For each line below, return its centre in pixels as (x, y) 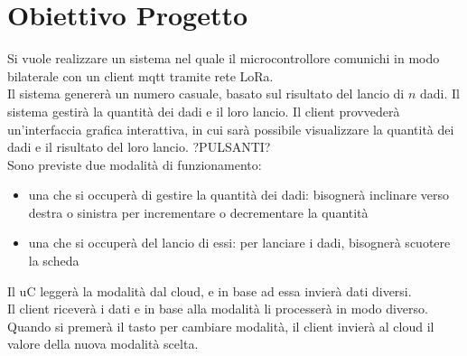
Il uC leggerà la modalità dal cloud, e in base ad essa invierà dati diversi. (210, 290)
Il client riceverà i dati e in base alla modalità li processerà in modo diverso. (218, 309)
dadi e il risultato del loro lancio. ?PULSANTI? (139, 147)
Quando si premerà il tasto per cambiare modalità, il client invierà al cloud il (221, 326)
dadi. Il (440, 94)
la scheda (54, 261)
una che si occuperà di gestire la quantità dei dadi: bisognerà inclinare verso (239, 195)
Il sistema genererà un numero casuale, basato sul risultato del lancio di (206, 94)
